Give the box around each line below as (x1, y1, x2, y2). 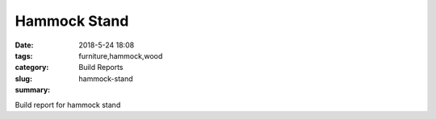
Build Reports (78, 63, 124, 72)
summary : (15, 85, 51, 95)
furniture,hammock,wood (78, 51, 163, 60)
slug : (15, 73, 32, 84)
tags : (15, 51, 33, 60)
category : (15, 63, 49, 72)
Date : (15, 40, 34, 50)
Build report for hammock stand (15, 100, 121, 109)
